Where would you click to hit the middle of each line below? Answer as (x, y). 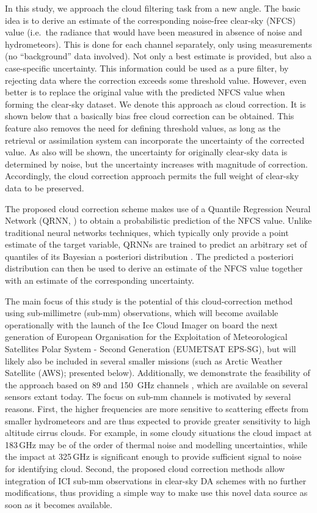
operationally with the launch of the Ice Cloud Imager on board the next (141, 324)
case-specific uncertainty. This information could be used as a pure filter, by (147, 68)
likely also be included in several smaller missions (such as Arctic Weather (144, 360)
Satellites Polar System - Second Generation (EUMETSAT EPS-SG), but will (151, 349)
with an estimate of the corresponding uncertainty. (100, 280)
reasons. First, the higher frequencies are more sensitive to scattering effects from (157, 408)
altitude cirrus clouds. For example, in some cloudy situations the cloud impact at (158, 433)
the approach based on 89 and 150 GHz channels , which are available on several (156, 384)
